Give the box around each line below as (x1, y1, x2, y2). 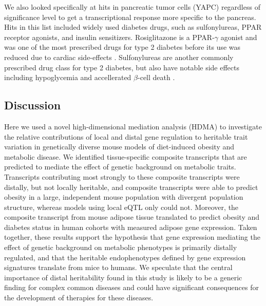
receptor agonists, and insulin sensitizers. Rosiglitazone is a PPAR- (4, 31, 215, 42)
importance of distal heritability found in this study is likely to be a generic (4, 272, 242, 282)
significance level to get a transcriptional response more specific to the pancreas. (4, 11, 256, 22)
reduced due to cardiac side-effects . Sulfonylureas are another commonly (4, 51, 234, 62)
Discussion (4, 97, 61, 113)
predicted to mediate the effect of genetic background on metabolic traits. (4, 161, 236, 172)
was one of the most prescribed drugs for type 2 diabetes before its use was (4, 42, 241, 52)
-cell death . (138, 72, 175, 83)
